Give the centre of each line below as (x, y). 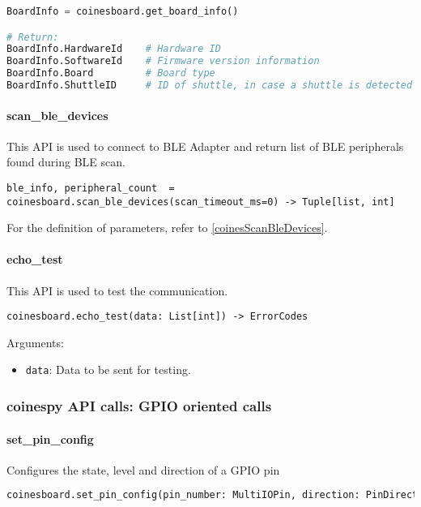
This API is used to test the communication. (117, 290)
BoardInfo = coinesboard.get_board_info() (123, 11)
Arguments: (35, 342)
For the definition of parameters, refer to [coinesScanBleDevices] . (167, 228)
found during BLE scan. (66, 162)
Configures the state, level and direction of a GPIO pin (143, 469)
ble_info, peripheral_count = (91, 188)
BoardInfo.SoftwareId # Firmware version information (163, 61)
